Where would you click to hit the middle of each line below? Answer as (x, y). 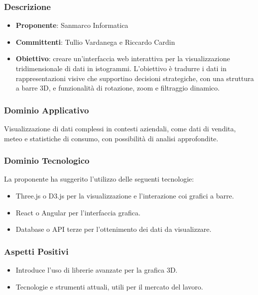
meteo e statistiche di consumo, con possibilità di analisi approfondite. (111, 138)
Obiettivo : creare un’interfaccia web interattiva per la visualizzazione (123, 58)
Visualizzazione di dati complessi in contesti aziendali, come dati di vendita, (120, 128)
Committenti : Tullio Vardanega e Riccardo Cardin (95, 42)
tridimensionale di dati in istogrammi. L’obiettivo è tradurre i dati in (121, 68)
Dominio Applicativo (47, 110)
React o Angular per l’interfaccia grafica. (78, 212)
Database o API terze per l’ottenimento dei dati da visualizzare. (114, 229)
